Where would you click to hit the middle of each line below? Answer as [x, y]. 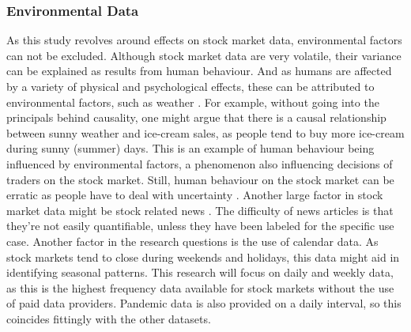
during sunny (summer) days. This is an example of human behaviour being [190, 148]
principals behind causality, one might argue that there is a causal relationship [196, 117]
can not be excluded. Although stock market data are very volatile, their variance [204, 55]
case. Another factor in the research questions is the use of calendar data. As [192, 241]
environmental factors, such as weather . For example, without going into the [193, 102]
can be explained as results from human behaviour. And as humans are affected [199, 71]
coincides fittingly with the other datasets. [109, 318]
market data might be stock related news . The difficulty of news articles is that [200, 210]
